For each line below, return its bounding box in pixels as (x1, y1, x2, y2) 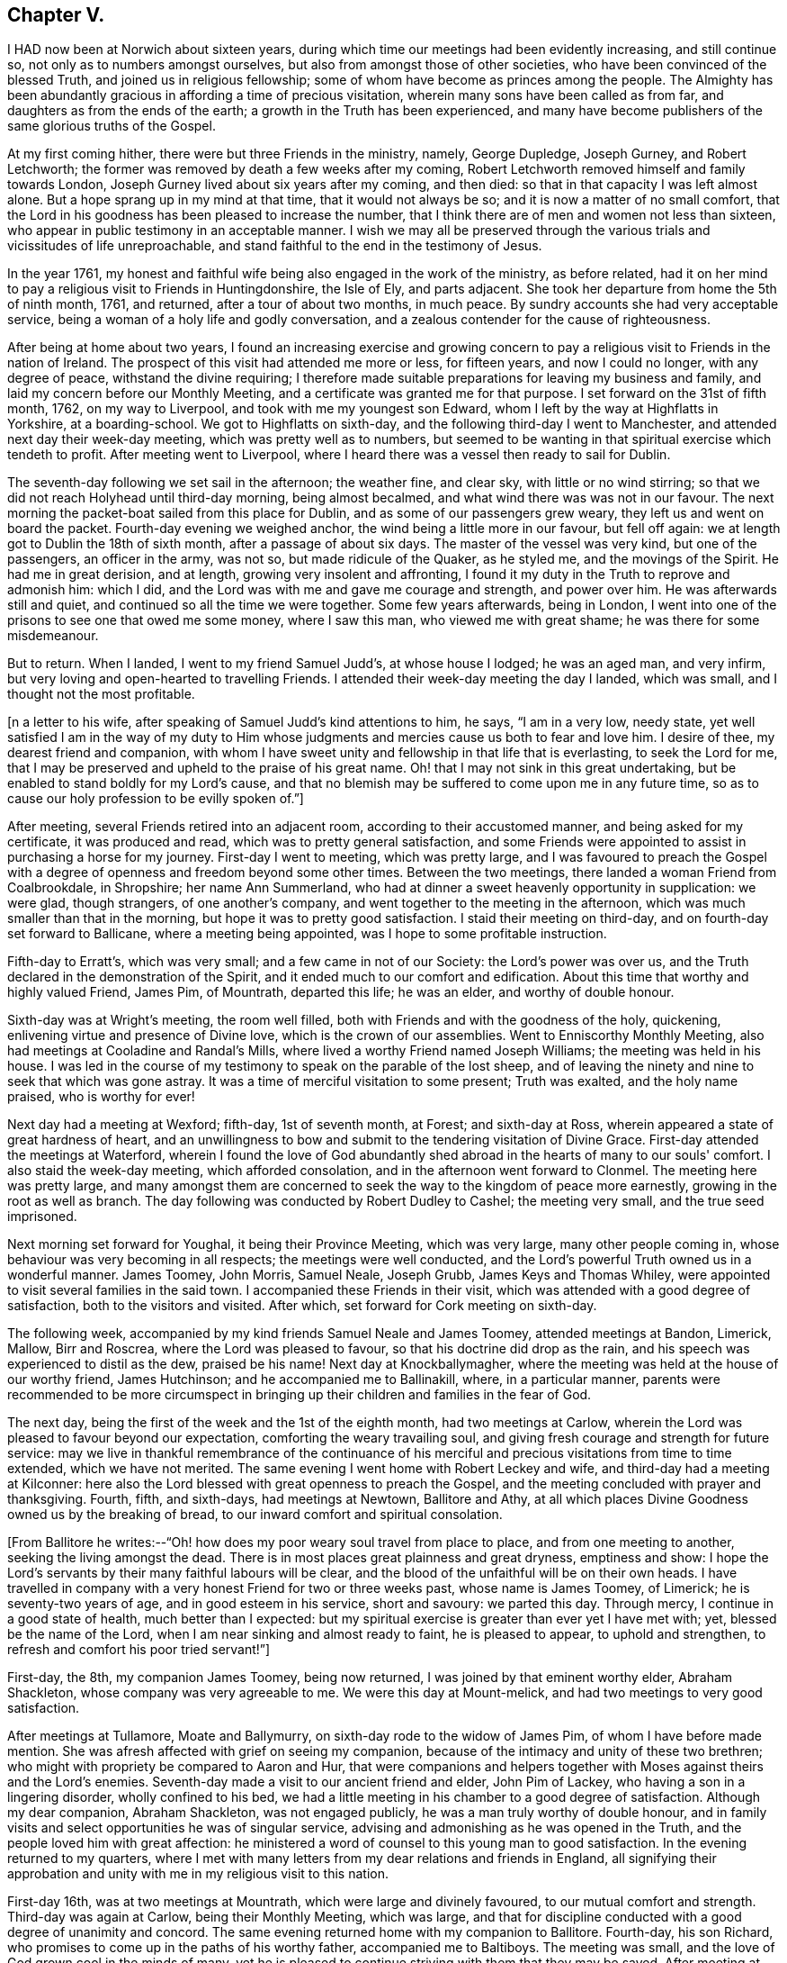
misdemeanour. (7, 628, 99, 644)
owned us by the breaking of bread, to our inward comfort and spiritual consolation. (7, 1506, 503, 1523)
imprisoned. (7, 1208, 77, 1225)
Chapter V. (7, 4, 105, 26)
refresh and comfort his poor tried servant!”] (7, 1642, 271, 1658)
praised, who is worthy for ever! (7, 1089, 195, 1105)
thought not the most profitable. (7, 686, 195, 702)
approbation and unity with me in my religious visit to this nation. (7, 1866, 389, 1882)
